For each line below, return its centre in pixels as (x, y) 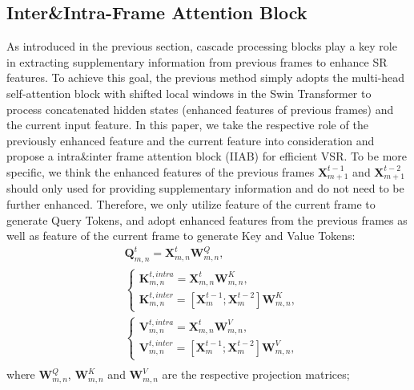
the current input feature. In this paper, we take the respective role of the (187, 125)
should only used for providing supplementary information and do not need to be (205, 188)
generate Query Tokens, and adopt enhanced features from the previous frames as (207, 219)
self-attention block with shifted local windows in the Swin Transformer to (189, 93)
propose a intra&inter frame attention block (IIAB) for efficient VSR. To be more (207, 156)
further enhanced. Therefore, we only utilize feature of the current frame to (191, 204)
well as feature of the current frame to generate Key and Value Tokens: (181, 236)
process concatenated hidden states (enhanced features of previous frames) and (200, 109)
